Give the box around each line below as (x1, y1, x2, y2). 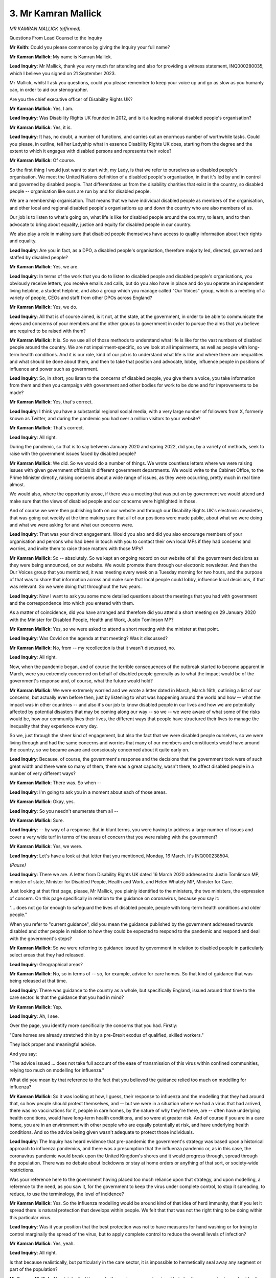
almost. (9, 482, 25, 488)
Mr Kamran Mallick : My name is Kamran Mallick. (9, 54, 112, 60)
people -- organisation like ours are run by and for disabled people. (9, 188, 151, 194)
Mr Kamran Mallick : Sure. (9, 817, 64, 824)
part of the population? (9, 1266, 58, 1272)
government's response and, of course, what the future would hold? (9, 678, 153, 684)
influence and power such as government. (9, 366, 99, 372)
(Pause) (9, 862, 27, 868)
